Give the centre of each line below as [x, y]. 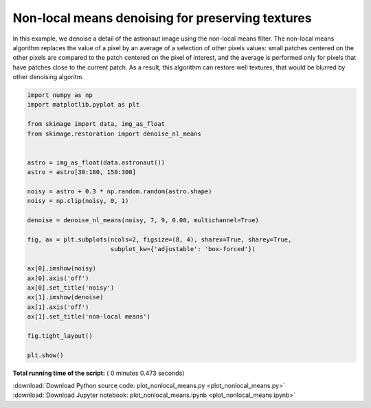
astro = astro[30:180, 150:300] [82, 172]
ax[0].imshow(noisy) [61, 269]
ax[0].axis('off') [58, 278]
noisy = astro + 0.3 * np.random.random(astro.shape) [120, 192]
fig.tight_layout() [60, 336]
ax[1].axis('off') [58, 307]
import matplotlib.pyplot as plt [83, 105]
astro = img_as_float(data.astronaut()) [96, 162]
